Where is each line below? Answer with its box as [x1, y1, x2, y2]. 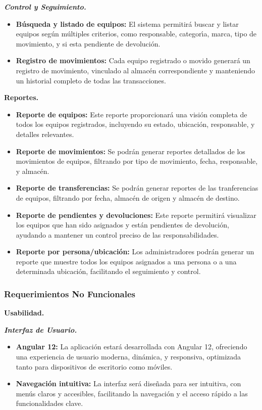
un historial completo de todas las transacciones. [16, 75, 166, 85]
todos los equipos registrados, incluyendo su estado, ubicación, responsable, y [16, 119, 255, 129]
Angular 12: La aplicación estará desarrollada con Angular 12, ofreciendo [16, 341, 247, 352]
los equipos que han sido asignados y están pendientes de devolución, [16, 219, 229, 230]
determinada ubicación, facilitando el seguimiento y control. [16, 266, 201, 277]
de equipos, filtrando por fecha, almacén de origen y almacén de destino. [16, 192, 240, 203]
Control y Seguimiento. [4, 2, 86, 12]
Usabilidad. [4, 307, 44, 318]
